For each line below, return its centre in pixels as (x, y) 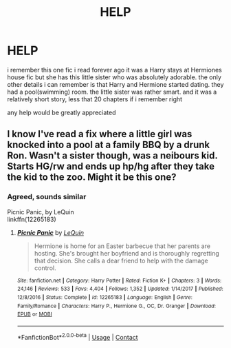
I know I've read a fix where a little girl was (100, 134)
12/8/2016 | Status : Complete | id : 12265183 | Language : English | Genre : (104, 297)
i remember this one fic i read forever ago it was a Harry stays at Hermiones (114, 70)
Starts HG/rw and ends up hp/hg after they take (111, 166)
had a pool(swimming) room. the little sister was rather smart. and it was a (112, 92)
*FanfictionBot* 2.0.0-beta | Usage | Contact (78, 336)
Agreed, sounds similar (47, 197)
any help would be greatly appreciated (62, 112)
